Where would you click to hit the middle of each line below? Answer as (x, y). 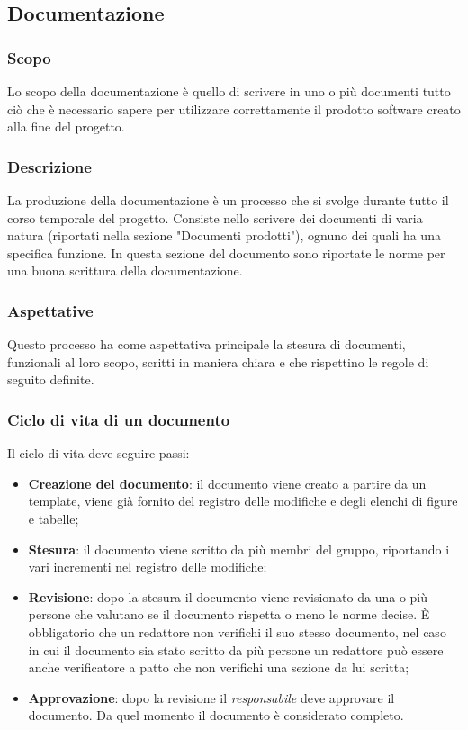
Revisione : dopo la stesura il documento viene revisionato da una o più (228, 596)
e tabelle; (54, 518)
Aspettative (50, 310)
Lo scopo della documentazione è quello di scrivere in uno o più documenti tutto (229, 91)
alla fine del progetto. (66, 126)
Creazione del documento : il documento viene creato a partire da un (227, 483)
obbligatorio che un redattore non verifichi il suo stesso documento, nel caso (237, 631)
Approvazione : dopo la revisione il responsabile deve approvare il (211, 697)
